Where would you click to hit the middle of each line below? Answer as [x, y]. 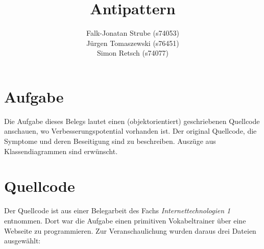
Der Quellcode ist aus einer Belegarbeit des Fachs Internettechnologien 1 [117, 210]
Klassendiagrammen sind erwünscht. [61, 151]
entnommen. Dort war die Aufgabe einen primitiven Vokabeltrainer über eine [125, 220]
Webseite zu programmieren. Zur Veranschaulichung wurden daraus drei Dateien [130, 230]
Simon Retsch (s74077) [133, 53]
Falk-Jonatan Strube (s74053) [133, 33]
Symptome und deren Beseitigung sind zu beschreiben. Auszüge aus [110, 141]
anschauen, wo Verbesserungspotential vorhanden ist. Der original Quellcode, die [130, 131]
